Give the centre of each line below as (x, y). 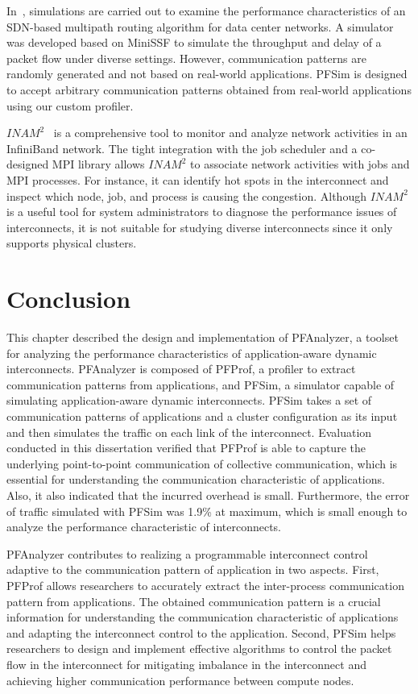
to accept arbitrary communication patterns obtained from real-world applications (209, 89)
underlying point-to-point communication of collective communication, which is (202, 463)
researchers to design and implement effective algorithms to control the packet (199, 648)
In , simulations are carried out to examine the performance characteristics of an (206, 10)
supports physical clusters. (72, 243)
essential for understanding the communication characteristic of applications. (196, 479)
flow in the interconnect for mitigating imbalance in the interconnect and (186, 664)
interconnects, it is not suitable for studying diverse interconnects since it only (200, 227)
